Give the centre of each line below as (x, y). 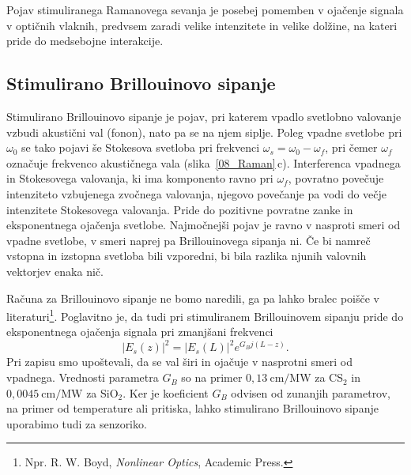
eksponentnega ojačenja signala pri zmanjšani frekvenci (140, 332)
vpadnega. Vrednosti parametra (83, 377)
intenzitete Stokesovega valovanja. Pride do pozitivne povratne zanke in (180, 209)
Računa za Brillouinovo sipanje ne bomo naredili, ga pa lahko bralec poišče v (193, 298)
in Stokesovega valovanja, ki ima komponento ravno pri (140, 178)
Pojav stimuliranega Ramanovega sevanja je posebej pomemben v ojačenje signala (205, 9)
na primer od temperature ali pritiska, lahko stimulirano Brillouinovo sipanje (192, 408)
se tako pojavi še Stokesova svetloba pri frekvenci (141, 147)
